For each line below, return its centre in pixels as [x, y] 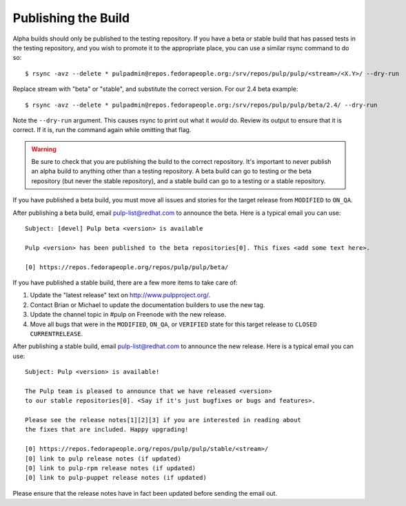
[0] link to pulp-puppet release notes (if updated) [116, 478]
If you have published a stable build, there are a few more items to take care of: [125, 282]
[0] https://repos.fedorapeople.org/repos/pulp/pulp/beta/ [127, 267]
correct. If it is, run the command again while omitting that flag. [102, 130]
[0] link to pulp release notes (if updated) [103, 458]
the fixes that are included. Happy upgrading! [107, 430]
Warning [44, 149]
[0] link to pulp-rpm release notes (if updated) [111, 468]
